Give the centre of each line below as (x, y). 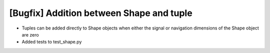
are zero (30, 34)
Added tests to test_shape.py (52, 42)
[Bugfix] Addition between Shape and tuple (101, 13)
